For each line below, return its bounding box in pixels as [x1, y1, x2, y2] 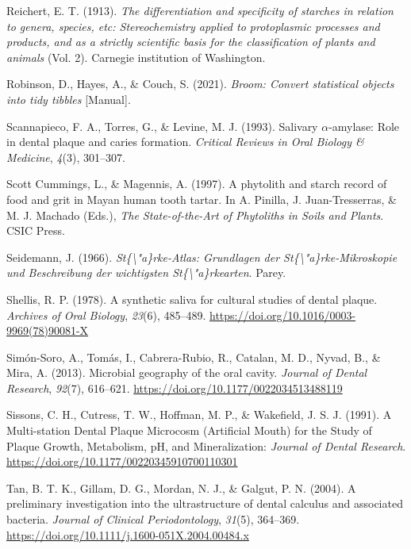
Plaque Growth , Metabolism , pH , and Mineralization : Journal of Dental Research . [6, 437, 406, 454]
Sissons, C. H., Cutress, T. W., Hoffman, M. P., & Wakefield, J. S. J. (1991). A [6, 406, 392, 423]
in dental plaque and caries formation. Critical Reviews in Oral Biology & [6, 133, 364, 150]
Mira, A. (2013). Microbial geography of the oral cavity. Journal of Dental [6, 364, 367, 381]
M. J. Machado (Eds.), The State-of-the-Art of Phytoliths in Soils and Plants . [6, 206, 384, 223]
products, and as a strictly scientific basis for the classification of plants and [6, 33, 375, 50]
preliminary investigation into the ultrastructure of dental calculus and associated [6, 495, 403, 512]
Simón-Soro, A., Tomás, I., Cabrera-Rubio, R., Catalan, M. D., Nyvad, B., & [6, 348, 381, 365]
